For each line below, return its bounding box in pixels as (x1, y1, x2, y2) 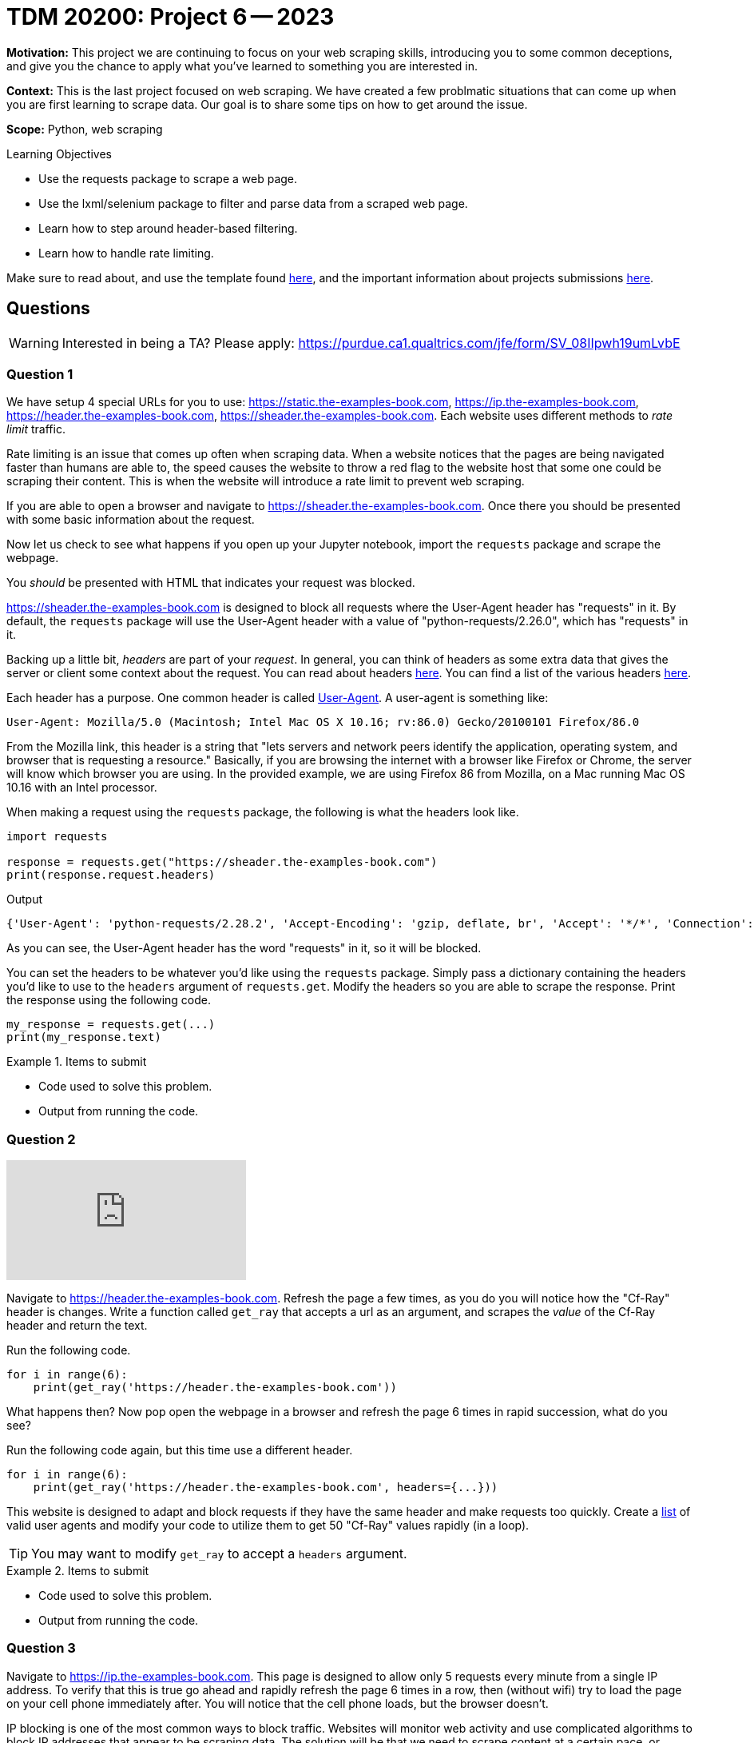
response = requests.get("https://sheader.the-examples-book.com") (6, 856, 438, 869)
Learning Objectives (6, 146, 112, 161)
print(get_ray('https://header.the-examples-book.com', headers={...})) (33, 1481, 498, 1494)
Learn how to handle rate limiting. (38, 245, 214, 260)
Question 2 (6, 1131, 76, 1147)
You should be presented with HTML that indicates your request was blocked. (6, 576, 415, 590)
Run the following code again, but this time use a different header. (6, 1443, 353, 1458)
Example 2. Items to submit (6, 1564, 149, 1578)
